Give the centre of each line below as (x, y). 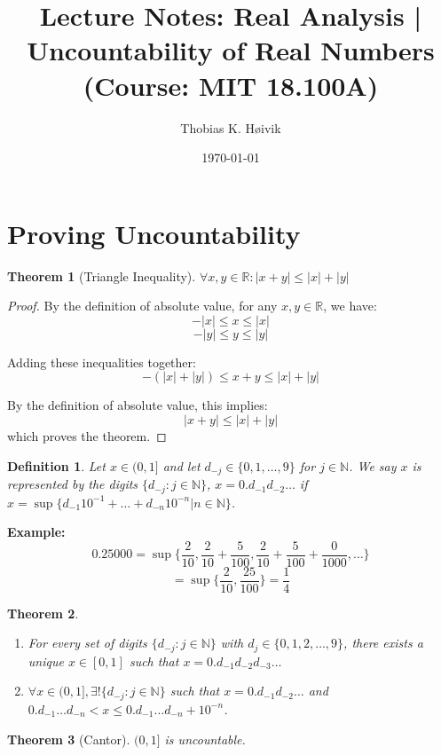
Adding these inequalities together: (102, 362)
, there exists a (383, 643)
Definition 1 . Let (56, 465)
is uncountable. (205, 739)
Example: (36, 532)
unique (46, 661)
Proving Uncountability (154, 233)
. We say (373, 465)
